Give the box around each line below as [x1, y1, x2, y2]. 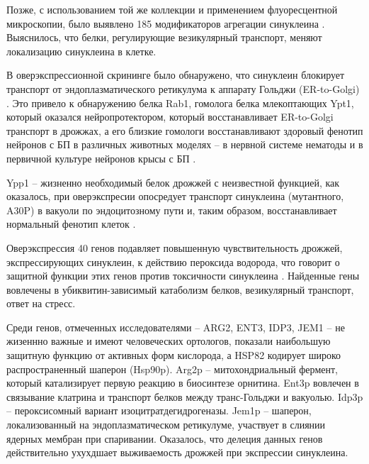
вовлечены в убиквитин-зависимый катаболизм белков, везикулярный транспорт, [6, 282, 354, 297]
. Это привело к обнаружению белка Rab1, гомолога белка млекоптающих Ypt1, [6, 95, 354, 110]
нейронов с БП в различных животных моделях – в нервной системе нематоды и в [6, 137, 363, 152]
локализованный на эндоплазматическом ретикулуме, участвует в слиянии [6, 417, 326, 432]
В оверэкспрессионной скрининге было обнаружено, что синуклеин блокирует [6, 67, 345, 82]
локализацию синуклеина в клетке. [6, 43, 157, 58]
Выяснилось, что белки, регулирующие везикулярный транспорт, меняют [6, 30, 322, 45]
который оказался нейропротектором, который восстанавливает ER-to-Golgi [6, 109, 334, 124]
